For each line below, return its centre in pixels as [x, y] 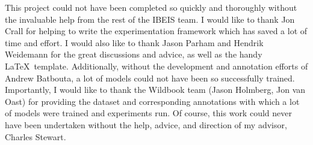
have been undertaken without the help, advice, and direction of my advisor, [146, 124]
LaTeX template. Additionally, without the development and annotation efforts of [156, 66]
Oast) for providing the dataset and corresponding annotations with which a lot [152, 101]
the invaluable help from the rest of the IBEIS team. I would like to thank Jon [150, 19]
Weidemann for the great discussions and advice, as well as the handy [134, 54]
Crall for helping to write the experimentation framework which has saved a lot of [156, 31]
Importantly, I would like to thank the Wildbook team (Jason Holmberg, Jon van [155, 90]
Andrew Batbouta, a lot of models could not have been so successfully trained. [150, 78]
